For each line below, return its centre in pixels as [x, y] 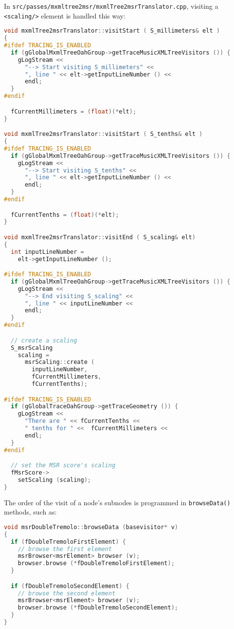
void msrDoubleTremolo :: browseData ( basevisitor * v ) [91, 527]
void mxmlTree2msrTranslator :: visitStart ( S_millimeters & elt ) [112, 31]
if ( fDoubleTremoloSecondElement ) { [70, 586]
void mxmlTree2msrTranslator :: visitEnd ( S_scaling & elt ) [100, 237]
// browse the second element [67, 593]
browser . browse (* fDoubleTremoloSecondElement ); [98, 608]
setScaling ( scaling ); [54, 480]
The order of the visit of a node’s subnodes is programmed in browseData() [117, 502]
